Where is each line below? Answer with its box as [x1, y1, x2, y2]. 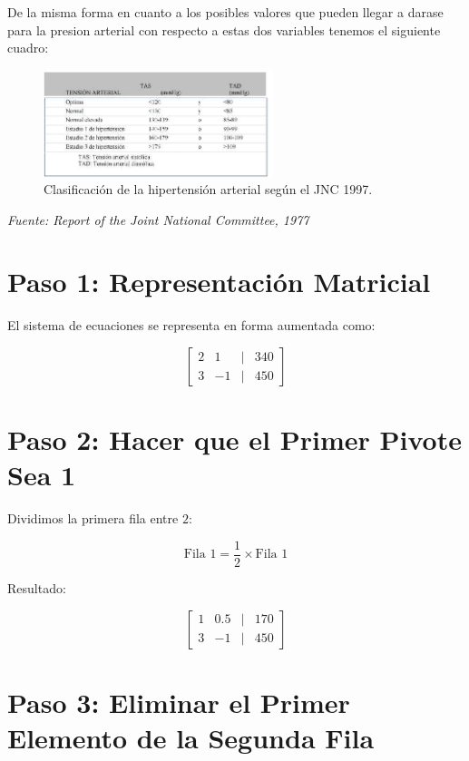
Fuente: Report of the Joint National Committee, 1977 [7, 210, 309, 229]
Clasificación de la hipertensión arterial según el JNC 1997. [44, 180, 373, 199]
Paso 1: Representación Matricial [7, 263, 431, 300]
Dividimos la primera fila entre [7, 509, 179, 528]
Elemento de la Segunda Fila [7, 718, 375, 756]
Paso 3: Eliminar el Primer [7, 683, 350, 720]
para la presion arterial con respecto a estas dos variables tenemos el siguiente [7, 20, 441, 39]
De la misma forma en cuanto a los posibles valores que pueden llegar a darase [7, 3, 444, 21]
